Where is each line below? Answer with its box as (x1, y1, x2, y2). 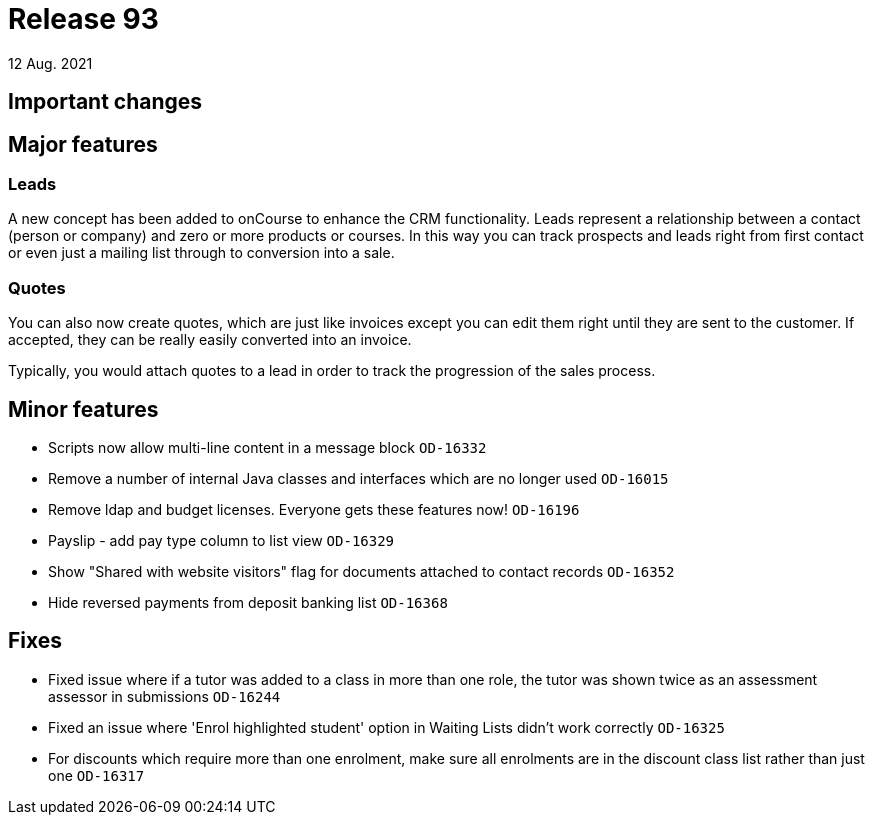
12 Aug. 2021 (8, 54, 93, 72)
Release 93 (8, 2, 159, 36)
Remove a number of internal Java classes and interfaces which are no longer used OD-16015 (48, 469, 669, 487)
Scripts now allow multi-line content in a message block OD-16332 (48, 438, 487, 456)
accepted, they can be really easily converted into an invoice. (8, 331, 412, 349)
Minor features (8, 396, 159, 422)
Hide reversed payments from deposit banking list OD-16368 (48, 593, 448, 611)
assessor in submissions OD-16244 (48, 687, 281, 705)
